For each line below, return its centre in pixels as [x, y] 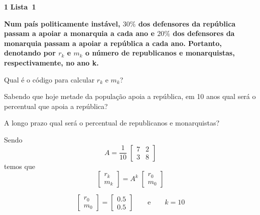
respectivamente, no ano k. [51, 62]
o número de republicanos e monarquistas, [160, 53]
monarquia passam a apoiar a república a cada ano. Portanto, [113, 43]
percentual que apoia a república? [56, 106]
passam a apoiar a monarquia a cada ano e [79, 33]
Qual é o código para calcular [49, 79]
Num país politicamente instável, [62, 23]
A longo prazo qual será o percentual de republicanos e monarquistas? [112, 123]
